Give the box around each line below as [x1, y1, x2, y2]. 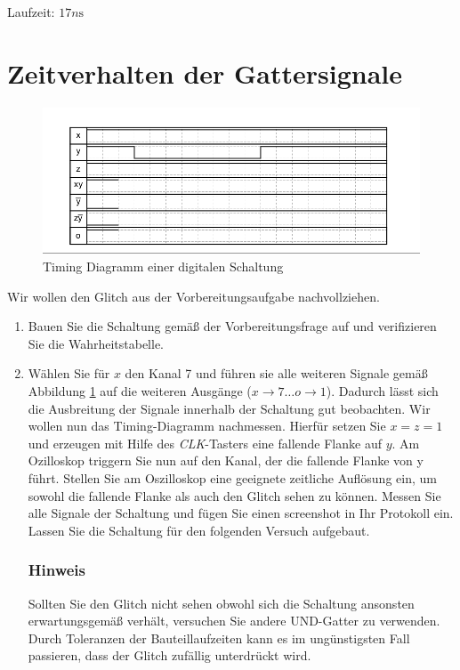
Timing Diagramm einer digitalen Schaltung [43, 257, 284, 276]
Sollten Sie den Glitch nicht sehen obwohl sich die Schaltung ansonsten [28, 593, 415, 612]
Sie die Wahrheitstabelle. [28, 334, 164, 352]
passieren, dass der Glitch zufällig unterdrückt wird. [28, 646, 311, 665]
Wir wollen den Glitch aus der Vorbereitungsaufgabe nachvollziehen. [7, 287, 380, 305]
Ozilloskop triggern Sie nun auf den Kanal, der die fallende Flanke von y [28, 451, 424, 470]
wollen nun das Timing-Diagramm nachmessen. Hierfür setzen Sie [28, 416, 386, 435]
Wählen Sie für [28, 364, 110, 383]
